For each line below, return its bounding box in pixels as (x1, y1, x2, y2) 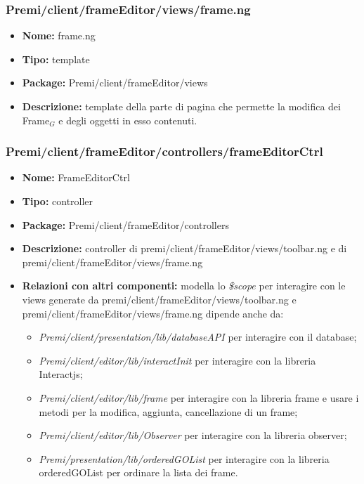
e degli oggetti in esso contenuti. (58, 112, 197, 127)
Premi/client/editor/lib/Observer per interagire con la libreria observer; (39, 428, 347, 443)
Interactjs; (39, 367, 83, 381)
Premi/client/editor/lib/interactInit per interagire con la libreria (39, 353, 316, 367)
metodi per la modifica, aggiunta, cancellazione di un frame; (39, 404, 298, 419)
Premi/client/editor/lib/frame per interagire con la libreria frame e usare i (39, 390, 359, 405)
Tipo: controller (22, 194, 93, 208)
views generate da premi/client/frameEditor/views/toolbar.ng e (22, 292, 297, 306)
